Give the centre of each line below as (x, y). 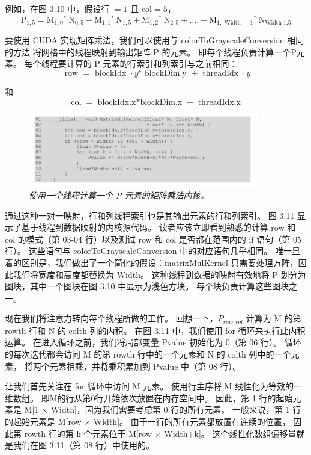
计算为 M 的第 (273, 318)
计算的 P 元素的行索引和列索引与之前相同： (152, 63)
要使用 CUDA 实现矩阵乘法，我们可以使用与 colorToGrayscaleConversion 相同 (155, 40)
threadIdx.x (219, 102)
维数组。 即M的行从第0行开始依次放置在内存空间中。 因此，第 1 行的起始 (149, 398)
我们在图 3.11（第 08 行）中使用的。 (83, 445)
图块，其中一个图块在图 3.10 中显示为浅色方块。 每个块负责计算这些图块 (147, 286)
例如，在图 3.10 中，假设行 (57, 8)
